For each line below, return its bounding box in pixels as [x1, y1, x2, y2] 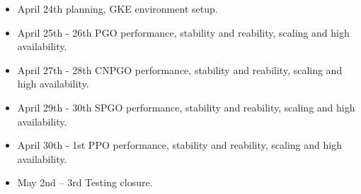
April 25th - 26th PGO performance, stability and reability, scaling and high [17, 25, 350, 40]
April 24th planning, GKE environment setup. [17, 1, 218, 16]
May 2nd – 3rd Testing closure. [17, 175, 153, 190]
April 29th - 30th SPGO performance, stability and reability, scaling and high [17, 99, 355, 114]
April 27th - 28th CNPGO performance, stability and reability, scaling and [17, 62, 343, 77]
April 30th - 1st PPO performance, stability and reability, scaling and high [17, 138, 342, 152]
